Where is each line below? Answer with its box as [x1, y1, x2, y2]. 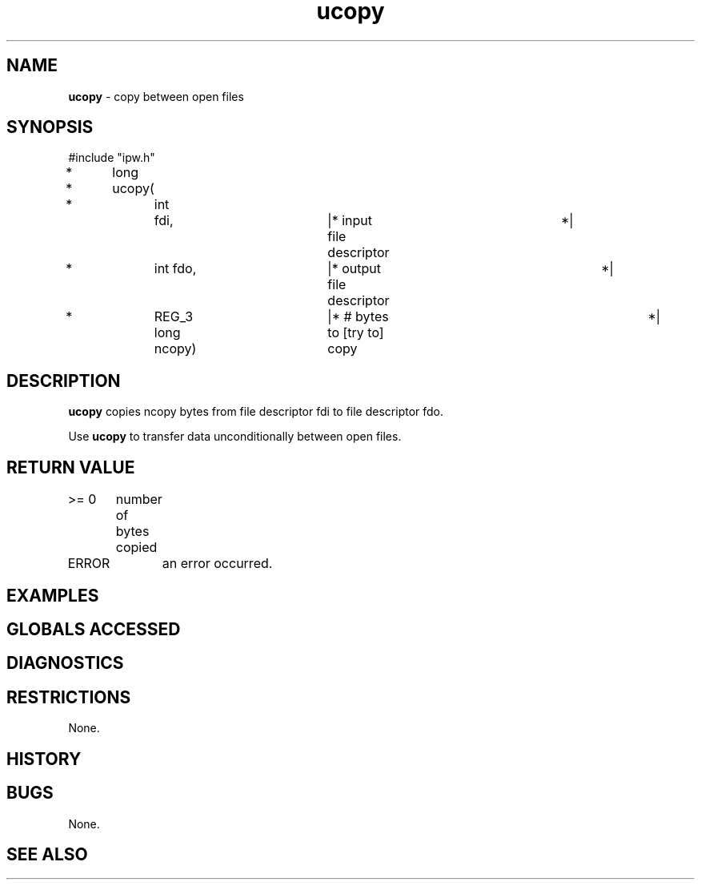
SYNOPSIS [6, 117, 94, 138]
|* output [327, 260, 381, 277]
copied [115, 539, 158, 556]
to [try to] [327, 324, 384, 341]
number [115, 491, 162, 508]
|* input [327, 212, 372, 229]
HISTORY [6, 748, 82, 769]
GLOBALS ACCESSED [6, 618, 181, 639]
